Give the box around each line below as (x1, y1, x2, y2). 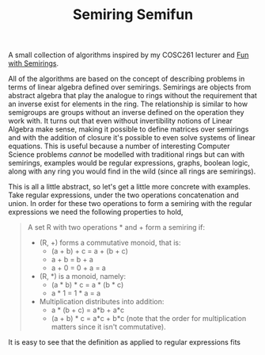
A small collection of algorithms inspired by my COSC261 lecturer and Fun (8, 50, 249, 60)
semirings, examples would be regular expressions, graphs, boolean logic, (8, 158, 251, 168)
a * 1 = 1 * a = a (51, 288, 101, 298)
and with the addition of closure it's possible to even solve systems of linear (8, 133, 256, 143)
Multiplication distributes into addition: (39, 297, 165, 307)
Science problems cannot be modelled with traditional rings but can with (8, 150, 245, 159)
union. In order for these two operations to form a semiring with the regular (8, 199, 252, 208)
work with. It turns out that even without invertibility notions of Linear (8, 116, 233, 126)
